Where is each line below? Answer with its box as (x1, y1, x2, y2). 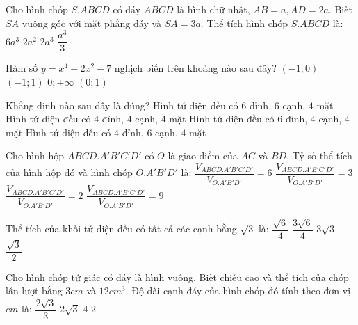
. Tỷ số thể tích (286, 148, 352, 163)
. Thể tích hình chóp (200, 15, 288, 30)
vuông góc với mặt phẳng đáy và (22, 15, 162, 30)
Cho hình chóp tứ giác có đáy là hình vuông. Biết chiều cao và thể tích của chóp (6, 269, 349, 284)
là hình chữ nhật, (177, 2, 250, 16)
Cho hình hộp (6, 148, 65, 163)
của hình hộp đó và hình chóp (6, 165, 133, 180)
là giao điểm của (168, 148, 238, 163)
